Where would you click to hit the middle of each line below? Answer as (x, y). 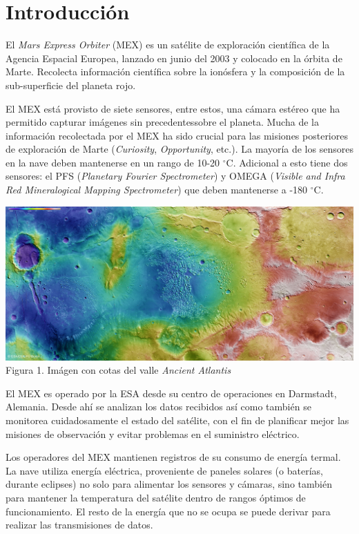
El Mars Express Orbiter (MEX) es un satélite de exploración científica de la (168, 45)
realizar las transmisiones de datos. (79, 525)
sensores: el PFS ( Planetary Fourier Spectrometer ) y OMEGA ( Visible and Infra (175, 176)
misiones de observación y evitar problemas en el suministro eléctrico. (153, 433)
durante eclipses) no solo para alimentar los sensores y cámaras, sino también (169, 484)
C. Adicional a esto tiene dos (287, 162)
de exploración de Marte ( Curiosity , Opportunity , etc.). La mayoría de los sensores (179, 149)
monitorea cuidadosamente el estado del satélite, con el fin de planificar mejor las (177, 420)
